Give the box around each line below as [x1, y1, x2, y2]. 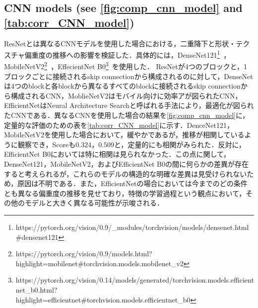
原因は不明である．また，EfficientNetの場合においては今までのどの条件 [17, 178, 248, 189]
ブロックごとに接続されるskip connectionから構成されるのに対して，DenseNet [4, 71, 253, 81]
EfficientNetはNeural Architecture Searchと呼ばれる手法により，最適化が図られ [4, 100, 254, 110]
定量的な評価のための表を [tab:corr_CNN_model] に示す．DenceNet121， [4, 119, 234, 130]
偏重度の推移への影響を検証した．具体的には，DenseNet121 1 [24, 48, 220, 60]
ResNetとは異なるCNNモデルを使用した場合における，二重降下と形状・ [4, 38, 236, 48]
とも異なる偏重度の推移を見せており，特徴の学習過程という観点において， [4, 188, 246, 198]
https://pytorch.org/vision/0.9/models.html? [15, 248, 152, 259]
